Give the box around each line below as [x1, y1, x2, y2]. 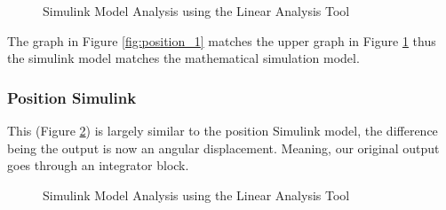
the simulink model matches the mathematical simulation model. [7, 49, 360, 67]
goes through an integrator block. [7, 156, 189, 175]
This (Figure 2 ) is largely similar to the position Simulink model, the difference [7, 121, 438, 139]
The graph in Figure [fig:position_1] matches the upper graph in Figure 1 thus [7, 31, 436, 50]
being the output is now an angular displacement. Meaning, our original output [7, 138, 440, 157]
